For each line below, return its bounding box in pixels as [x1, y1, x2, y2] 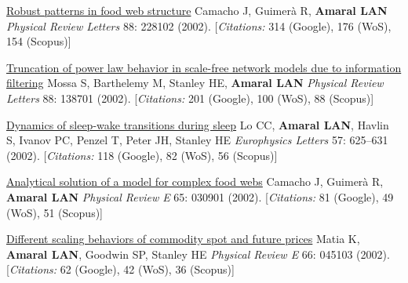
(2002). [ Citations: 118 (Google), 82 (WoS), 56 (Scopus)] [6, 147, 278, 163]
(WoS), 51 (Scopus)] [6, 204, 103, 220]
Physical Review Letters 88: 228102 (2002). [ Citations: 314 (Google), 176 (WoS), [6, 17, 392, 34]
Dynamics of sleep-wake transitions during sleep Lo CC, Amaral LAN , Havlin [6, 116, 389, 132]
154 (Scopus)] [6, 33, 71, 49]
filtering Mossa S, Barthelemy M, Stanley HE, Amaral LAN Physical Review [6, 74, 384, 91]
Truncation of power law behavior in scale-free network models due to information [6, 59, 402, 75]
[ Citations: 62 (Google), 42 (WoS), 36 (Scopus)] [6, 261, 235, 278]
